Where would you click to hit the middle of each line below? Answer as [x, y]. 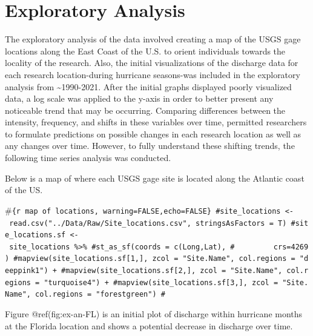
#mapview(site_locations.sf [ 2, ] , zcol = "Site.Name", [172, 271]
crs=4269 [291, 247]
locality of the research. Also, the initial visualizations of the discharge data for [152, 63]
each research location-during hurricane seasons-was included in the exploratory [153, 74]
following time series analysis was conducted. [88, 158]
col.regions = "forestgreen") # [100, 295]
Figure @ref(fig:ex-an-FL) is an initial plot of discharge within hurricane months [154, 314]
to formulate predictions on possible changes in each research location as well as [153, 133]
